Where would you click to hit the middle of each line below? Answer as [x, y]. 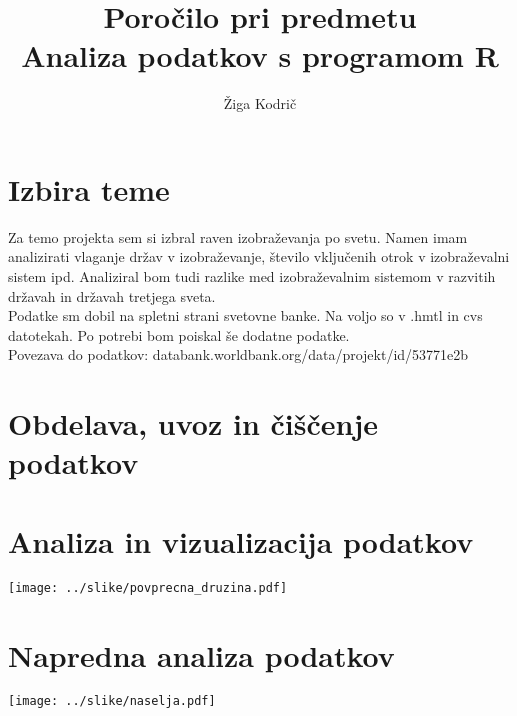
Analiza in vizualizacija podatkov [241, 540]
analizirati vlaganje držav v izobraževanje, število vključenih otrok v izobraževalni [259, 256]
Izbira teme [89, 188]
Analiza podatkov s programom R [260, 55]
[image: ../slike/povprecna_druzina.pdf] [148, 587]
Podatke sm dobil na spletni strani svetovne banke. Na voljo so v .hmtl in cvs [245, 315]
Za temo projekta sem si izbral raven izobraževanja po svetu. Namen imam [238, 236]
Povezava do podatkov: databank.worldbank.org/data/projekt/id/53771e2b [238, 354]
